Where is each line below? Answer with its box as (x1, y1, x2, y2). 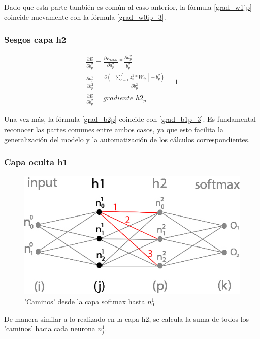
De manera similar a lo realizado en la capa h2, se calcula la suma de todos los (4, 313, 249, 324)
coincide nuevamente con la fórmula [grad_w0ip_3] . (4, 11, 166, 22)
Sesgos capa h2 (4, 33, 67, 46)
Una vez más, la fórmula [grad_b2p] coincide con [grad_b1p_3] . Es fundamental (4, 114, 256, 125)
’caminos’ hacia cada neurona (4, 323, 95, 334)
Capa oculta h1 (4, 156, 68, 168)
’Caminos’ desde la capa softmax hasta (24, 296, 145, 307)
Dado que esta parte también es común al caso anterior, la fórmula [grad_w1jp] (4, 2, 252, 12)
